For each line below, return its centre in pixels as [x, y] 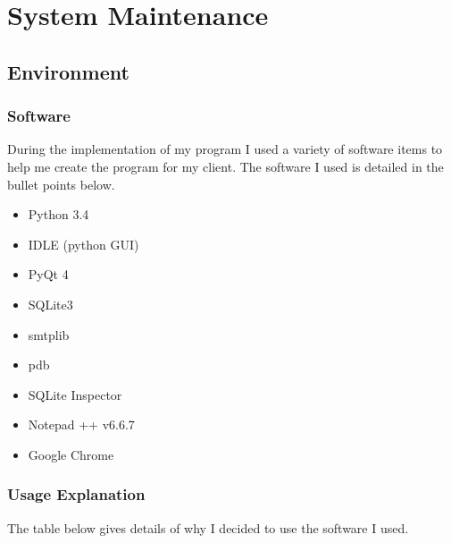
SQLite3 [50, 304]
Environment [68, 71]
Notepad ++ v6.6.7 [81, 424]
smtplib [49, 334]
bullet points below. [61, 184]
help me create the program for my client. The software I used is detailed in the [225, 166]
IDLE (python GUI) [84, 244]
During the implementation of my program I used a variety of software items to [225, 149]
